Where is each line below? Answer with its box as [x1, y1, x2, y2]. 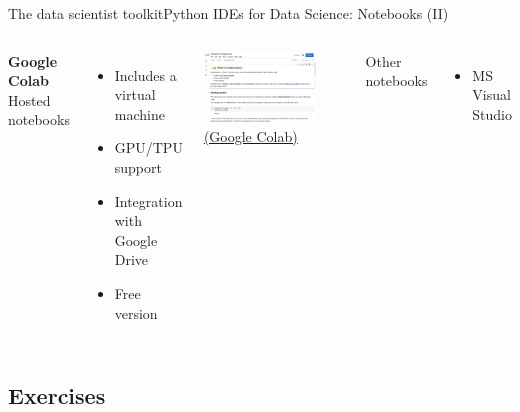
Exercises [8, 379, 106, 410]
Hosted [8, 89, 51, 110]
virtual [114, 84, 156, 105]
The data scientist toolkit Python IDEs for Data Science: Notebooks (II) [8, 3, 449, 23]
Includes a [114, 64, 177, 85]
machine [114, 103, 165, 124]
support [114, 156, 162, 177]
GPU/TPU [114, 137, 183, 158]
